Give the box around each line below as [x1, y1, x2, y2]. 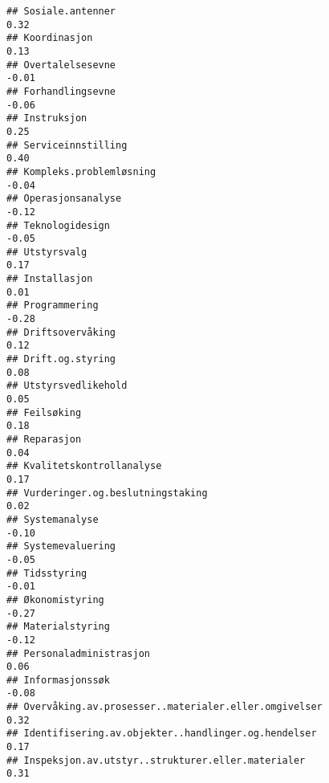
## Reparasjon [6, 434, 82, 445]
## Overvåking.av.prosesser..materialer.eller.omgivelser [6, 701, 323, 713]
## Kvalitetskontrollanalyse [6, 460, 162, 472]
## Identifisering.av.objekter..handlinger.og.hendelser [6, 728, 317, 740]
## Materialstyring [6, 621, 110, 633]
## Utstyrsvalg [6, 246, 87, 258]
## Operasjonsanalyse [6, 193, 122, 205]
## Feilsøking [6, 406, 82, 418]
